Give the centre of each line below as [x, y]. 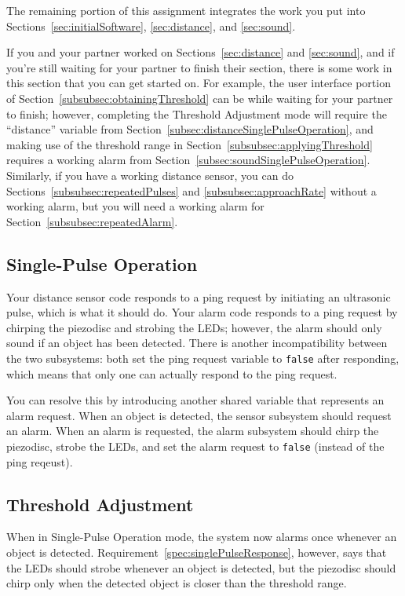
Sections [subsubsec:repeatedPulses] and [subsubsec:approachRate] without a [192, 190]
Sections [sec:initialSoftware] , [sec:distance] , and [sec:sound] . [151, 26]
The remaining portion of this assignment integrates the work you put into [186, 10]
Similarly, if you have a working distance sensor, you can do [150, 175]
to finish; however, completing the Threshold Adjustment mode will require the [197, 113]
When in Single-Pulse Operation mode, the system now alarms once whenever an [202, 537]
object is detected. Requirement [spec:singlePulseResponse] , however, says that [197, 552]
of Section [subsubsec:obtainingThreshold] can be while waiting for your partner [200, 98]
